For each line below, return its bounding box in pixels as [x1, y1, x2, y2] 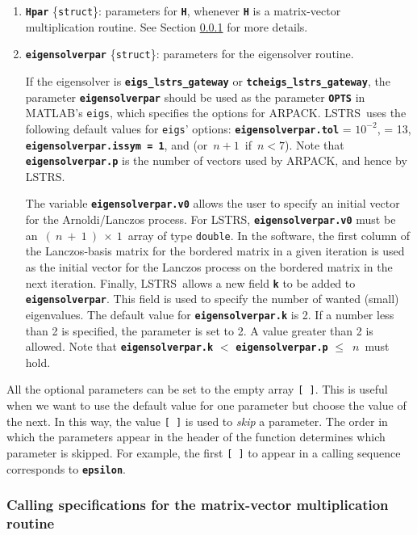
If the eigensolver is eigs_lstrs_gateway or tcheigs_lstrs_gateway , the [25, 72, 390, 89]
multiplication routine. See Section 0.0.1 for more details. [25, 18, 308, 35]
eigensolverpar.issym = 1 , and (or [25, 136, 208, 153]
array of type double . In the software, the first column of [127, 226, 411, 243]
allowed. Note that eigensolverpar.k [25, 338, 214, 355]
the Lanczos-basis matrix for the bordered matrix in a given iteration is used [25, 242, 405, 259]
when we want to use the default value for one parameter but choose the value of [6, 397, 407, 414]
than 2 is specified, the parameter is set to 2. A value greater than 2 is [25, 322, 373, 339]
